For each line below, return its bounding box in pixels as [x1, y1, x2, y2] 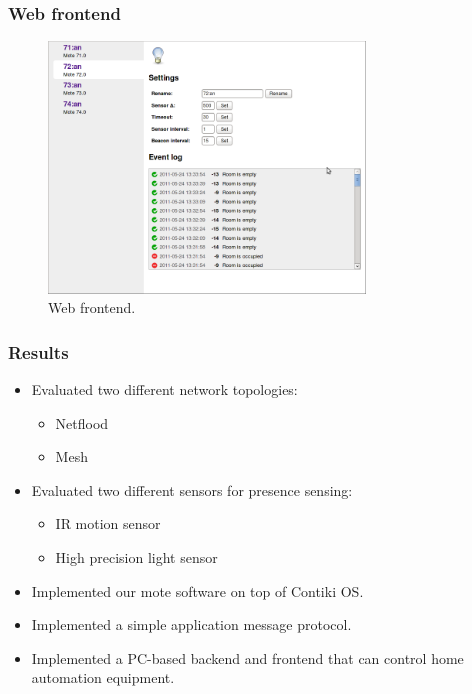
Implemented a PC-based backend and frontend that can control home [31, 647, 464, 668]
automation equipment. [31, 667, 175, 688]
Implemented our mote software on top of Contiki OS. [31, 580, 364, 601]
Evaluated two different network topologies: [31, 379, 298, 400]
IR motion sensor [55, 513, 161, 534]
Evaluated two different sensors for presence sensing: [31, 479, 353, 500]
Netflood [55, 412, 109, 433]
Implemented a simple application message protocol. [31, 614, 352, 635]
